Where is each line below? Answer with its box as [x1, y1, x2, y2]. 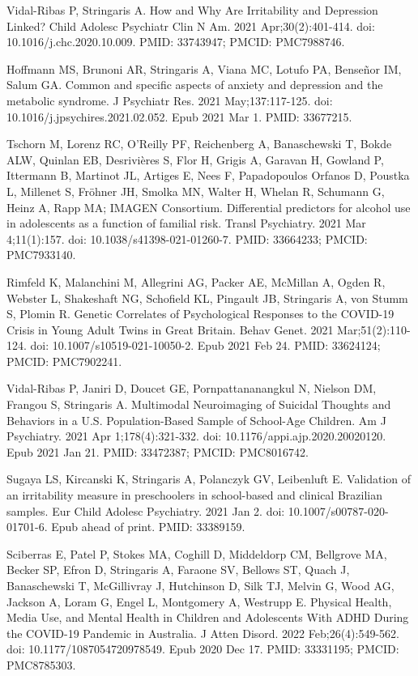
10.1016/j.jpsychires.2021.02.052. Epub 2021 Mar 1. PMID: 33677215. [6, 108, 352, 125]
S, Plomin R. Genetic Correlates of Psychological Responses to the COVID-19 [6, 305, 395, 322]
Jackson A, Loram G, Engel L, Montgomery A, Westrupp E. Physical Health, [6, 593, 392, 610]
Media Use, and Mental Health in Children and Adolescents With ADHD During [6, 609, 409, 626]
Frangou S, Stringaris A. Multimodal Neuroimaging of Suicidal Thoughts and [6, 396, 391, 413]
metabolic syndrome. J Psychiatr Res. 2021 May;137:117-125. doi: [6, 91, 333, 108]
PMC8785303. [6, 656, 76, 673]
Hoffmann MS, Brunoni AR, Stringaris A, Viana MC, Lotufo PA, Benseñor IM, [6, 60, 402, 77]
